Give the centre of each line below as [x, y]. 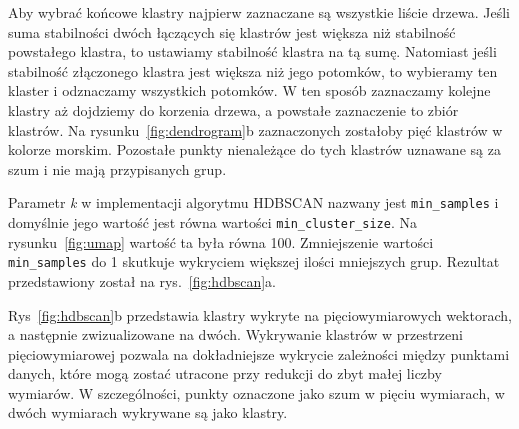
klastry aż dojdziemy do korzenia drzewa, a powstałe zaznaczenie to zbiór [233, 109]
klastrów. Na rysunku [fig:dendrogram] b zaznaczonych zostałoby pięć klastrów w [255, 129]
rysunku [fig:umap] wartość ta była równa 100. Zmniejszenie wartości [221, 241]
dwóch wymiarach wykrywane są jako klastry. [148, 412]
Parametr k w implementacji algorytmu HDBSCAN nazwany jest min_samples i [253, 202]
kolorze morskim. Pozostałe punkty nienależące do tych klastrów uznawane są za [254, 149]
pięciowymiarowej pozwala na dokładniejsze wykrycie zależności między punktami [259, 353]
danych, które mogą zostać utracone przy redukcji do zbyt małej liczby [225, 373]
